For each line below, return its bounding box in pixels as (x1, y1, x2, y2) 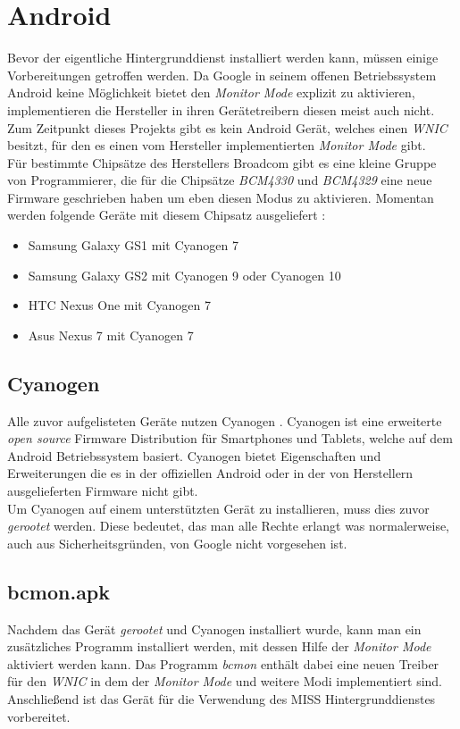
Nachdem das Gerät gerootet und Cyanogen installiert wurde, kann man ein (7, 619, 422, 638)
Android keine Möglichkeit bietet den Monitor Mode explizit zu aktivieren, (7, 83, 415, 102)
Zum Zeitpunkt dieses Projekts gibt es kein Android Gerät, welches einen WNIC (7, 118, 447, 137)
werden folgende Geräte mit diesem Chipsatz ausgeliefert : (7, 205, 326, 224)
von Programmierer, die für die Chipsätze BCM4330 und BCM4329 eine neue (7, 171, 432, 189)
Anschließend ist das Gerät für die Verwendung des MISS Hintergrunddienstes (7, 689, 436, 708)
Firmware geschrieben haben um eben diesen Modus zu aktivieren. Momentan (7, 188, 434, 206)
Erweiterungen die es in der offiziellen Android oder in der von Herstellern (7, 464, 414, 482)
